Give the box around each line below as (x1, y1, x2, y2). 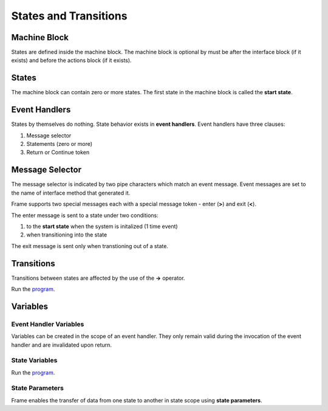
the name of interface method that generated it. (11, 189, 131, 196)
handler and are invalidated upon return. (11, 341, 112, 348)
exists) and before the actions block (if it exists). (11, 57, 132, 64)
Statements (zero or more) (26, 140, 93, 148)
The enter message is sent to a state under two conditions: (11, 212, 159, 219)
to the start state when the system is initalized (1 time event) (26, 223, 179, 230)
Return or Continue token (26, 149, 90, 156)
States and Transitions (11, 9, 128, 22)
